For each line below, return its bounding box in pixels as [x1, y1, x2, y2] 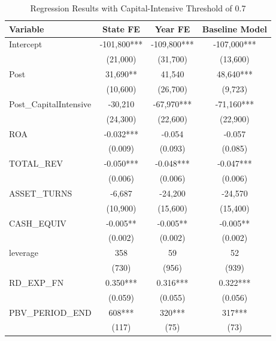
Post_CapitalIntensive [9, 97, 92, 110]
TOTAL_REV [9, 157, 63, 170]
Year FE [154, 22, 190, 35]
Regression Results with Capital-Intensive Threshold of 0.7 [30, 2, 246, 14]
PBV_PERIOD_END [9, 306, 92, 318]
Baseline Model [202, 22, 268, 35]
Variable [9, 22, 44, 35]
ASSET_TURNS [9, 186, 72, 199]
